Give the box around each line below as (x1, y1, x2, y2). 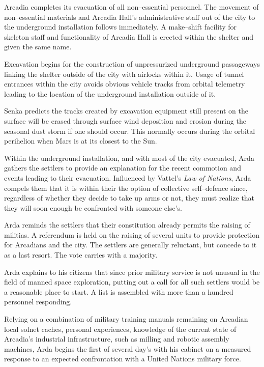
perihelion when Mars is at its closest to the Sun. (4, 135, 157, 146)
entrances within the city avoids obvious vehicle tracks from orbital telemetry (4, 78, 245, 89)
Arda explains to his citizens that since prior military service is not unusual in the (4, 266, 260, 277)
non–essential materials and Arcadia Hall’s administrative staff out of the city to (4, 11, 255, 22)
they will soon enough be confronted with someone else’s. (4, 202, 182, 213)
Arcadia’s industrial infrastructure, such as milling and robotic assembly (4, 333, 229, 344)
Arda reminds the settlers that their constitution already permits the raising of (4, 219, 250, 230)
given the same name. (4, 41, 72, 52)
